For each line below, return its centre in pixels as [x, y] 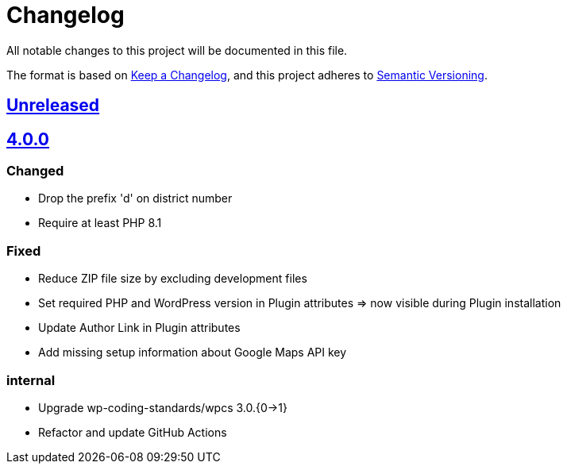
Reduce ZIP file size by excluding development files [173, 279]
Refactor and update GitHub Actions [133, 432]
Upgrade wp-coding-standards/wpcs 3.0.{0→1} [163, 407]
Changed [35, 171]
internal [31, 380]
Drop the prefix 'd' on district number [135, 198]
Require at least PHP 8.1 [100, 223]
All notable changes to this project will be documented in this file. [177, 50]
